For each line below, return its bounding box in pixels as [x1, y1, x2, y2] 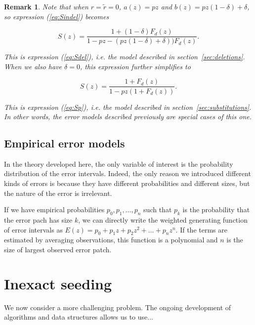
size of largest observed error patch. [4, 244, 112, 255]
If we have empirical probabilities [4, 204, 105, 215]
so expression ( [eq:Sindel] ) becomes [4, 11, 109, 21]
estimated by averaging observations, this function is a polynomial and [4, 234, 218, 245]
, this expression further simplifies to [80, 61, 191, 71]
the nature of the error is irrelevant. [4, 187, 112, 198]
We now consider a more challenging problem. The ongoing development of [4, 302, 231, 312]
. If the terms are [175, 224, 227, 234]
